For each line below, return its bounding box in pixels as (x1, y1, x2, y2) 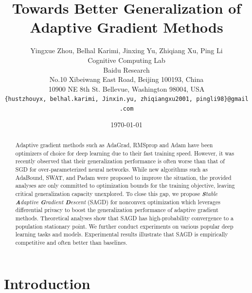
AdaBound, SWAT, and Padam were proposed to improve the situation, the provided (15, 173, 232, 181)
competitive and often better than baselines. (15, 238, 127, 246)
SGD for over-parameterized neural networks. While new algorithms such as (15, 165, 208, 173)
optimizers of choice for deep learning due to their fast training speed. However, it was (15, 149, 234, 157)
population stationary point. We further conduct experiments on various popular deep (15, 222, 234, 230)
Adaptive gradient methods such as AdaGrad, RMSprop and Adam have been (15, 140, 213, 149)
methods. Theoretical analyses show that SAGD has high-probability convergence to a (15, 214, 234, 222)
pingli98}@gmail (196, 96, 249, 103)
